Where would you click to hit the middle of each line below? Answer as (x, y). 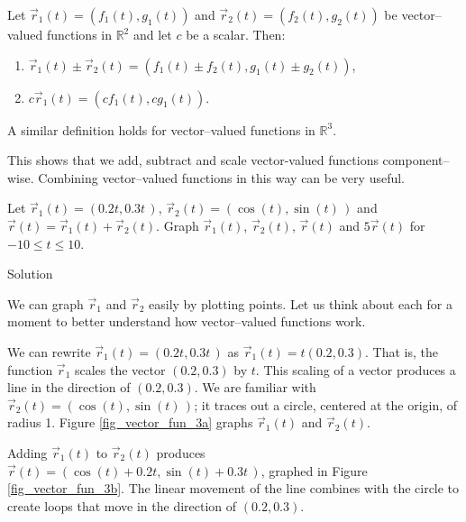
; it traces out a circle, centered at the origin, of (326, 404)
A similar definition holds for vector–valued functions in (161, 129)
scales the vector (120, 369)
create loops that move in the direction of (122, 505)
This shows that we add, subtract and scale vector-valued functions (193, 160)
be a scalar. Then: (236, 34)
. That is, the (402, 351)
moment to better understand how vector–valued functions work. (187, 321)
